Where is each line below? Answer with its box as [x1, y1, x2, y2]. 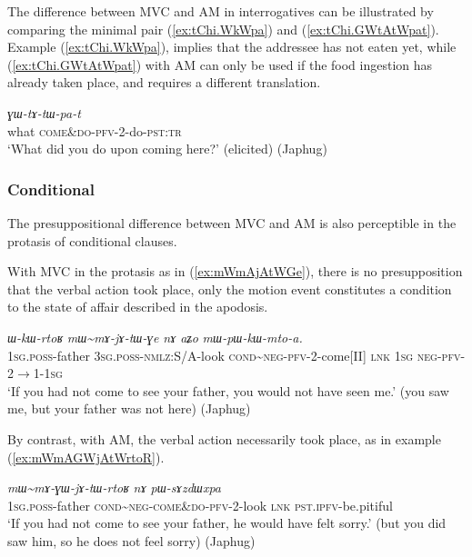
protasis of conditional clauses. [7, 231, 177, 250]
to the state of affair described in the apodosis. [7, 297, 268, 316]
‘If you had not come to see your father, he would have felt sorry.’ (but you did [7, 513, 447, 532]
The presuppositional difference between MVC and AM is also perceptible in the [7, 213, 457, 232]
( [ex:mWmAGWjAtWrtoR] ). [7, 447, 165, 466]
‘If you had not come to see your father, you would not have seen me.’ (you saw [7, 381, 449, 400]
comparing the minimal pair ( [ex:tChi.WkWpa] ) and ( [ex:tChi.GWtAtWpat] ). [7, 19, 439, 38]
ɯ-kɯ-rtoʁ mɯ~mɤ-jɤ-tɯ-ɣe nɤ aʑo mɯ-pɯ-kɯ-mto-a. [7, 327, 303, 346]
